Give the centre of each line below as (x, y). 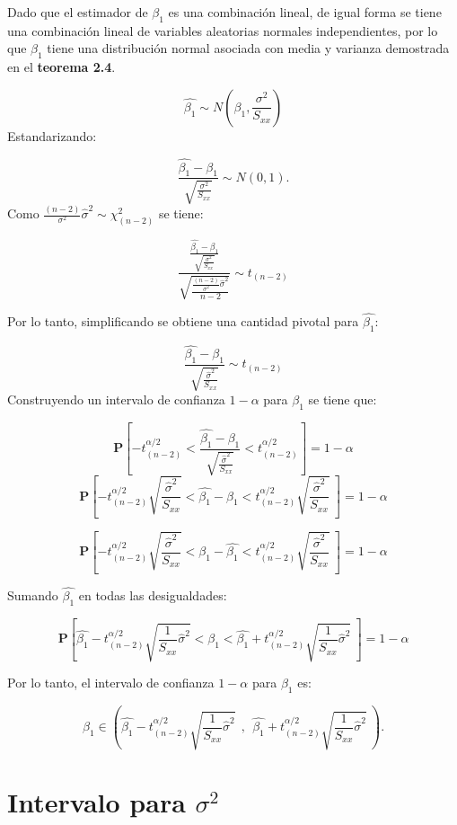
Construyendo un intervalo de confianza (116, 399)
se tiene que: (343, 399)
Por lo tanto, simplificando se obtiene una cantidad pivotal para (183, 321)
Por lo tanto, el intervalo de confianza (111, 683)
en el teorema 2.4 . (62, 67)
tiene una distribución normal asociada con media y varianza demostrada (248, 48)
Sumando (33, 594)
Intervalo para (97, 802)
